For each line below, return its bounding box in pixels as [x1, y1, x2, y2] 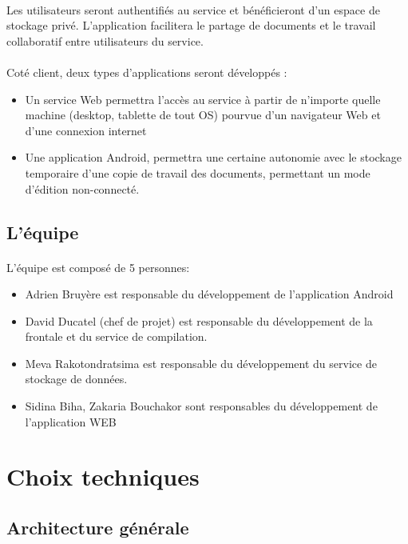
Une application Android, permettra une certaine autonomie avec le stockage [25, 149, 402, 166]
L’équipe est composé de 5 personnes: [6, 258, 190, 275]
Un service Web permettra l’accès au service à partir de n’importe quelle [25, 90, 381, 107]
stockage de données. [25, 370, 128, 387]
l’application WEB [25, 413, 117, 430]
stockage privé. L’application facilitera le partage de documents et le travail [6, 17, 376, 34]
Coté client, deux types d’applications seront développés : [6, 63, 287, 80]
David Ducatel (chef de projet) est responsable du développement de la [25, 312, 373, 329]
